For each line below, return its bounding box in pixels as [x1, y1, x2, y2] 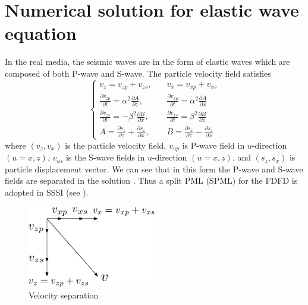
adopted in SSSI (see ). [5, 185, 89, 198]
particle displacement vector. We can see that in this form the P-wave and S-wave [5, 162, 303, 175]
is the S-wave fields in [65, 151, 145, 163]
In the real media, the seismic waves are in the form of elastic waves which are [5, 55, 290, 68]
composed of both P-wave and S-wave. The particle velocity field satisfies [5, 67, 271, 79]
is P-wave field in [182, 139, 245, 151]
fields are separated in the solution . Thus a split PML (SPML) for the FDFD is [5, 174, 298, 187]
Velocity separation [29, 289, 99, 301]
